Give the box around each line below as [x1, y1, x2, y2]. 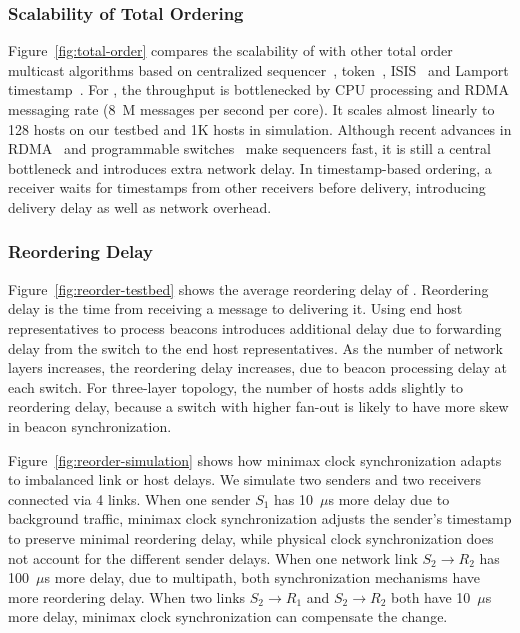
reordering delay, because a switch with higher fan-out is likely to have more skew [8, 396, 509, 417]
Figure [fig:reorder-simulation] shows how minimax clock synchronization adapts [8, 449, 502, 470]
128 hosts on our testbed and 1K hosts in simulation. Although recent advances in [8, 118, 512, 139]
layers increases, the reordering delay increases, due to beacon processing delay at [8, 357, 507, 378]
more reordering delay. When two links [8, 586, 246, 607]
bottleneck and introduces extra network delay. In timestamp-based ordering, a [8, 157, 492, 178]
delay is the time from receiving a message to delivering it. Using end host [8, 298, 463, 319]
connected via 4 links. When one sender [8, 488, 251, 509]
